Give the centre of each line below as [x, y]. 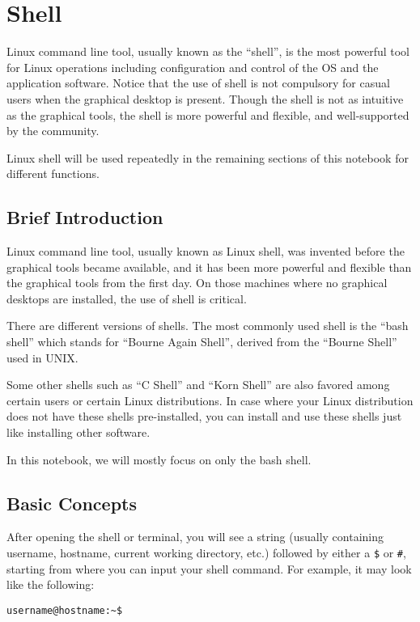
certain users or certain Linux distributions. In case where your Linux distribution [210, 400]
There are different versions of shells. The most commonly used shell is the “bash [208, 326]
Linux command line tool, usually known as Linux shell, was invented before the [206, 251]
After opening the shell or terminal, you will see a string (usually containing [195, 537]
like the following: [51, 584]
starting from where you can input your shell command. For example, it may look [209, 568]
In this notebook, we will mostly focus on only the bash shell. [159, 459]
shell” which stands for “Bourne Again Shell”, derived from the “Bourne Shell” [202, 342]
